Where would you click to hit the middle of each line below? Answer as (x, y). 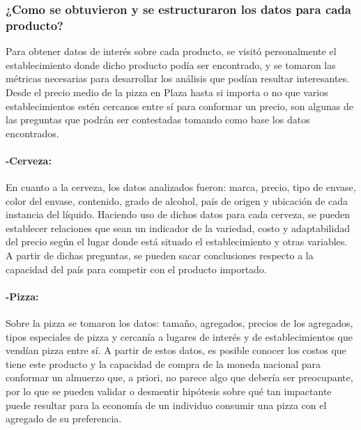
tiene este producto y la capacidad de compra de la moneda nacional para (163, 363)
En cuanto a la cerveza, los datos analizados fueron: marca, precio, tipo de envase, (181, 187)
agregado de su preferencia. (64, 419)
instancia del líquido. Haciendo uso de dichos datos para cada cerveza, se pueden (178, 214)
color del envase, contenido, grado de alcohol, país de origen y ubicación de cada (177, 200)
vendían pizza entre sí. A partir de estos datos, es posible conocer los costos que (176, 350)
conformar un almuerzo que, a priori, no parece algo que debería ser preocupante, (179, 377)
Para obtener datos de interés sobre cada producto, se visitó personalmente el (171, 51)
